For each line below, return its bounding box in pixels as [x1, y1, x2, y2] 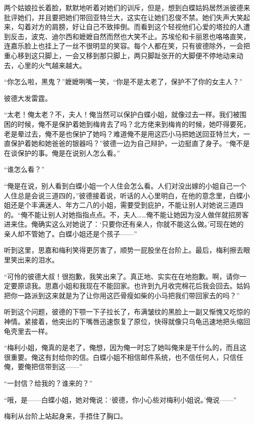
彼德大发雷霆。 [4, 93, 52, 103]
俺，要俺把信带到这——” [4, 361, 83, 372]
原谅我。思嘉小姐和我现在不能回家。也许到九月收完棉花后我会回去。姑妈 [17, 281, 250, 291]
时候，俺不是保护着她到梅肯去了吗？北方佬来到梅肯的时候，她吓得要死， [17, 118, 250, 129]
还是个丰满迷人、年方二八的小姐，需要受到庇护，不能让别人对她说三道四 [10, 200, 243, 210]
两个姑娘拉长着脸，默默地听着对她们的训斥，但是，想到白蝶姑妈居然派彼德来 [4, 2, 250, 12]
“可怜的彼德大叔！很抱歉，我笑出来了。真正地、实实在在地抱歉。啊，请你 [4, 271, 240, 281]
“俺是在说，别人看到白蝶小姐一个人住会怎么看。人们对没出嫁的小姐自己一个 [4, 180, 247, 190]
